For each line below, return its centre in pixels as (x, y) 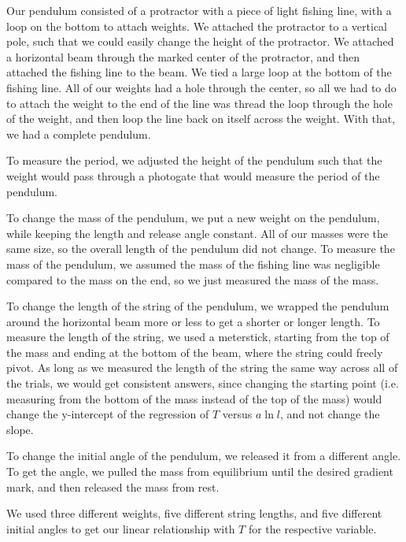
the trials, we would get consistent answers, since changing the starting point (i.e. (203, 383)
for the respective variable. (312, 528)
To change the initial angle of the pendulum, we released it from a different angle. (204, 456)
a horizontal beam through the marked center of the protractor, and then (183, 56)
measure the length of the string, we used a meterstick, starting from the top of (198, 337)
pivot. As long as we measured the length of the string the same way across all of (202, 368)
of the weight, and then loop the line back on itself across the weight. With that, (201, 119)
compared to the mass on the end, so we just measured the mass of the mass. (193, 279)
